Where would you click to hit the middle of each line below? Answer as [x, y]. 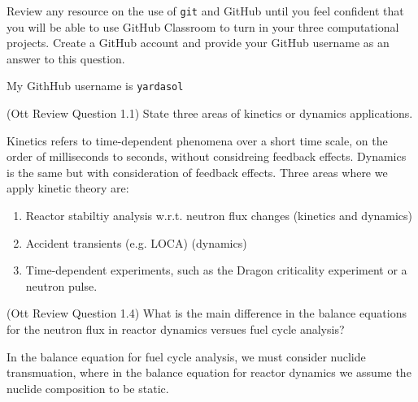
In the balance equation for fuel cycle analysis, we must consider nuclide [186, 356]
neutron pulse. [61, 285]
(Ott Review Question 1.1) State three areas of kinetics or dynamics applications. [210, 113]
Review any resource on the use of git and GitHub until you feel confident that [205, 11]
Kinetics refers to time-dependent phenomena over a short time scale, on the [197, 140]
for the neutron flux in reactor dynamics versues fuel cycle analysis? [176, 329]
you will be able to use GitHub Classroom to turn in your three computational [203, 26]
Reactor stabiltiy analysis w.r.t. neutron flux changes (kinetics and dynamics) [219, 216]
